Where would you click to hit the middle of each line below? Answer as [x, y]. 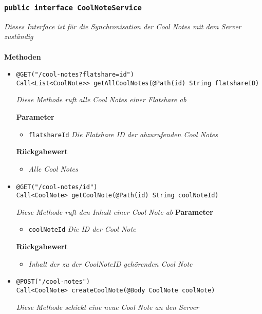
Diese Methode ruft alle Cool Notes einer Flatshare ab [101, 99]
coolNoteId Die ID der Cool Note [82, 229]
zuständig [19, 36]
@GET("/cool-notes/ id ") [57, 187]
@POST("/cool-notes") [53, 282]
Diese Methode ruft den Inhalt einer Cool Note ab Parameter [115, 211]
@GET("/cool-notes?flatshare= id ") [75, 75]
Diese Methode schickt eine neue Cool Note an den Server [108, 307]
